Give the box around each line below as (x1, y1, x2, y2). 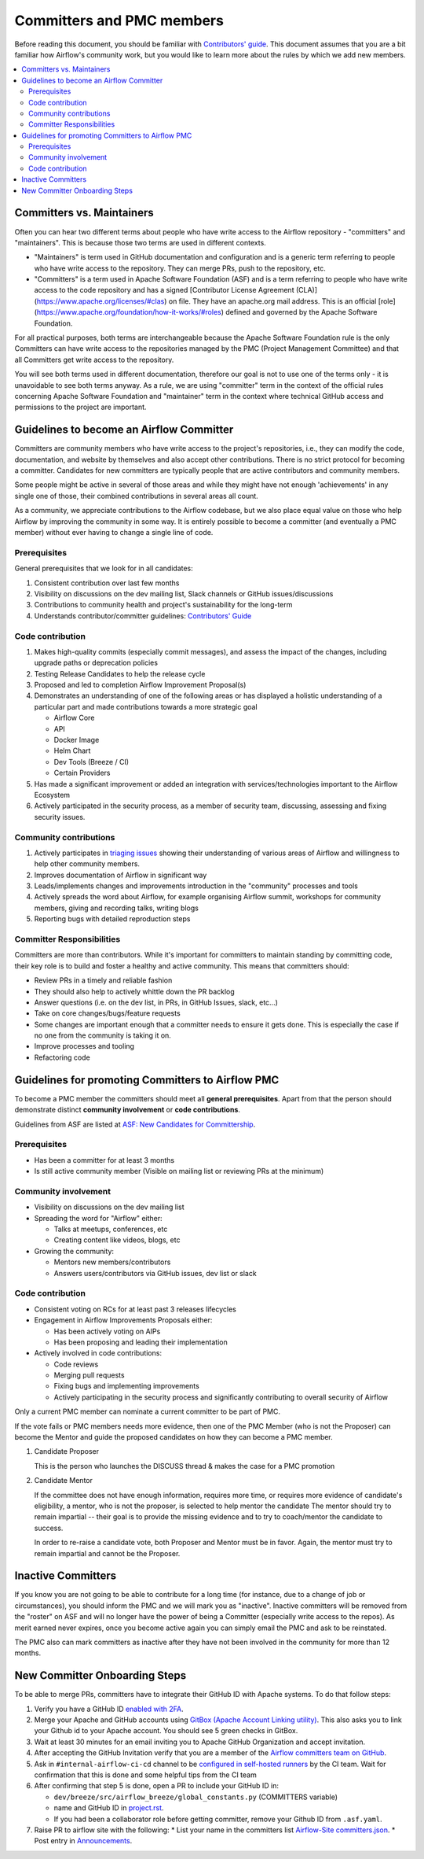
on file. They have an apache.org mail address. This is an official (168, 296, 377, 306)
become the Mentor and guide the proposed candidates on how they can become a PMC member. (14, 1433, 333, 1442)
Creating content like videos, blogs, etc (53, 1235, 181, 1245)
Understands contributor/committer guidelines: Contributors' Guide (34, 610, 252, 621)
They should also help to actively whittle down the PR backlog (34, 987, 235, 996)
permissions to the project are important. (14, 402, 147, 412)
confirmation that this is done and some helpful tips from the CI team (34, 1770, 257, 1780)
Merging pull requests (53, 1370, 125, 1380)
